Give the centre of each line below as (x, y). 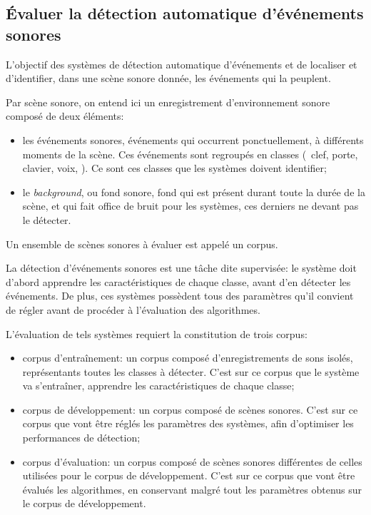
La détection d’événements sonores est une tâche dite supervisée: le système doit (181, 268)
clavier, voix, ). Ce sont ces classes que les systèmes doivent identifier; (174, 168)
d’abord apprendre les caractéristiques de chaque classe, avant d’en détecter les (178, 281)
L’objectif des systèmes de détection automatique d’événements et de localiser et (182, 64)
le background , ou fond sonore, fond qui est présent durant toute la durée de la (194, 192)
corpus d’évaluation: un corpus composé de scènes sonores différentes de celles (192, 461)
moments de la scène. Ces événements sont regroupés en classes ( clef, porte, (190, 154)
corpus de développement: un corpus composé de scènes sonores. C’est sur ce (190, 409)
